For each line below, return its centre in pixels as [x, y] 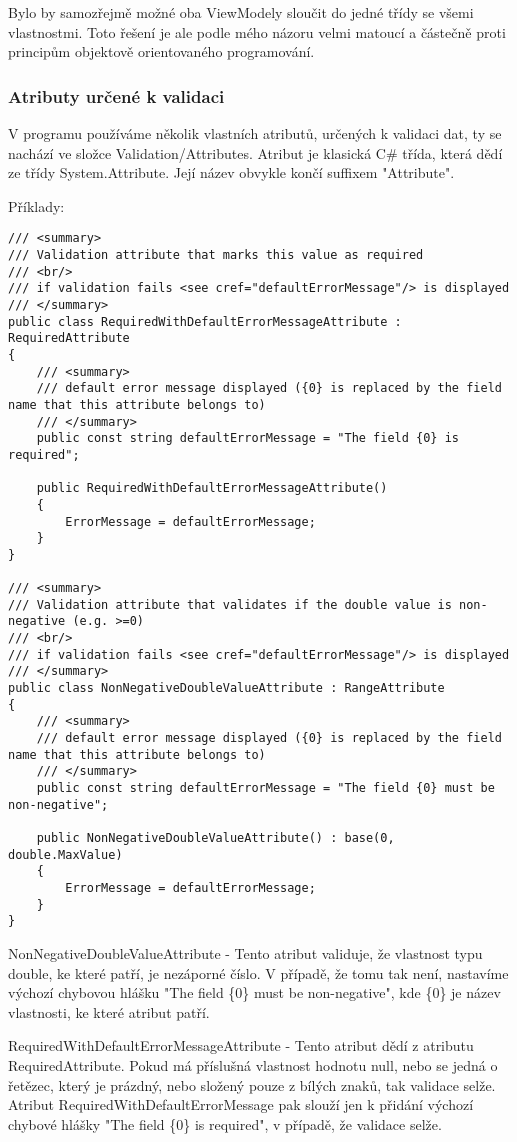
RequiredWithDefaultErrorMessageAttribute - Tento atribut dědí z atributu [241, 1045]
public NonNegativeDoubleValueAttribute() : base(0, [215, 838]
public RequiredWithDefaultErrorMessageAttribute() [212, 488]
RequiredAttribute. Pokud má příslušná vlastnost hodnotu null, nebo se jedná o [253, 1064]
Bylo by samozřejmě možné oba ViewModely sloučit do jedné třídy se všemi [241, 12]
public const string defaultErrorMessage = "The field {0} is [248, 438]
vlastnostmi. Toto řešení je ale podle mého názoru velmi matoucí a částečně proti [257, 31]
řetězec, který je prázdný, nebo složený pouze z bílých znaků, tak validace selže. [252, 1084]
